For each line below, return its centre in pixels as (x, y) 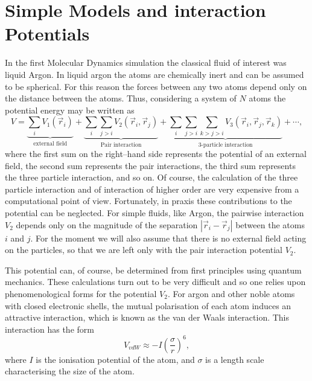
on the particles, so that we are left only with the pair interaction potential (144, 250)
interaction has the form (49, 329)
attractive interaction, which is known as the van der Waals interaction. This (147, 317)
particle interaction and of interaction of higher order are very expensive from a (152, 189)
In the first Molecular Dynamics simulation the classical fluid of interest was (146, 62)
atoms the (267, 98)
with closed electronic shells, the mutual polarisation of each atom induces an (148, 305)
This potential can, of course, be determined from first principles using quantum (153, 270)
